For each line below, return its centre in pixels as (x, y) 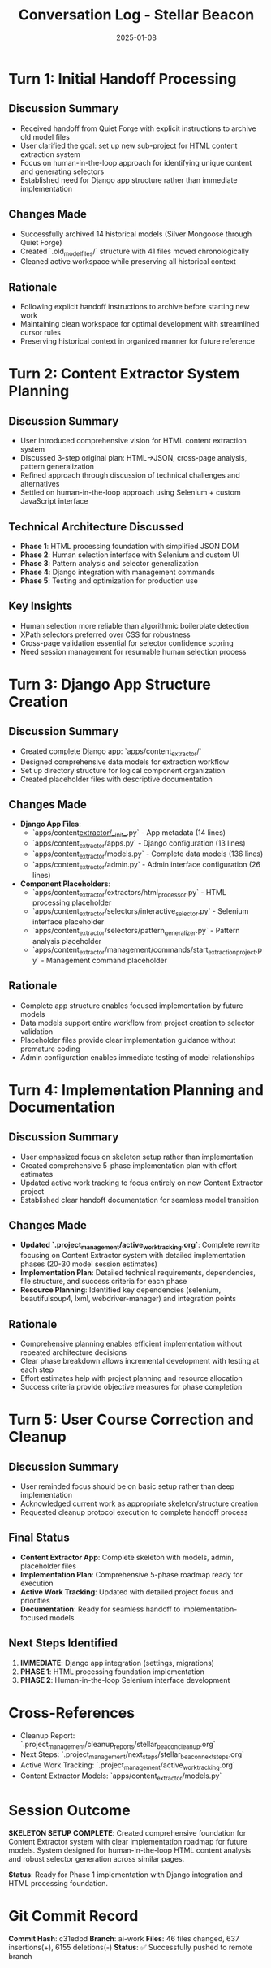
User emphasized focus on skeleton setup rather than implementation (137, 1157)
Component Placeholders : (65, 884)
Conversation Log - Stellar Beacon (136, 15)
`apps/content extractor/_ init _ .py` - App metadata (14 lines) (129, 834)
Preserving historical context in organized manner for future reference (138, 341)
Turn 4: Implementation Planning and (136, 1090)
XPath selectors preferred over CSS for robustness (105, 634)
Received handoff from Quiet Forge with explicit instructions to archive (138, 128)
